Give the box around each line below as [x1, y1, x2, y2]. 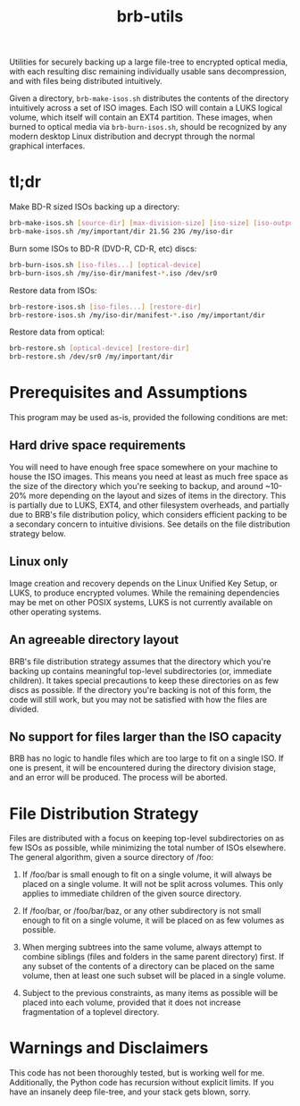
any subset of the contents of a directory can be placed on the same [21, 961, 275, 972]
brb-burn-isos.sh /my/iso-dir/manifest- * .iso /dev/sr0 [9, 268, 218, 278]
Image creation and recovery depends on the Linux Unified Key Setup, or [9, 578, 279, 588]
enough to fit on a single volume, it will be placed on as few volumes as [21, 915, 285, 926]
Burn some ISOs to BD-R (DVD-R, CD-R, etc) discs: [9, 243, 197, 254]
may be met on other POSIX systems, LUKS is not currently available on [9, 596, 273, 607]
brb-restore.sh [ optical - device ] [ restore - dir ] [9, 344, 190, 353]
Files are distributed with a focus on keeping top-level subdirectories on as [9, 833, 285, 844]
